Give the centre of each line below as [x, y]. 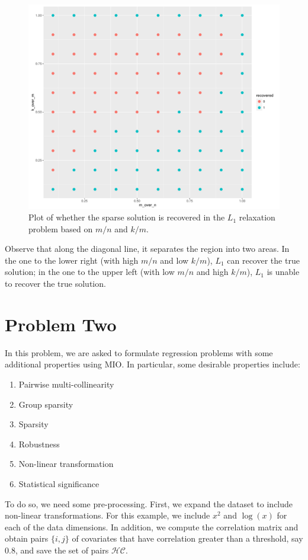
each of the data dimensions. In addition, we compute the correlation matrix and [152, 527]
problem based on [61, 228]
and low [174, 260]
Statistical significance [59, 483]
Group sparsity [46, 404]
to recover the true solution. [55, 284]
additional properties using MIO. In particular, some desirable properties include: [153, 364]
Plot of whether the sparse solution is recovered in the [127, 217]
